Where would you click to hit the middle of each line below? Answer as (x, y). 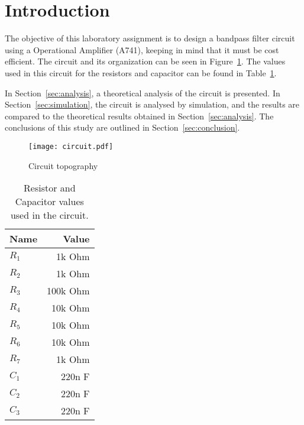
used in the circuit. (49, 215)
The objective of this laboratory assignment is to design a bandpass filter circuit (150, 38)
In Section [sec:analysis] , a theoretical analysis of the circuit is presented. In (143, 93)
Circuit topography (63, 165)
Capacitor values (49, 202)
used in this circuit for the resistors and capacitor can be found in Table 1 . (141, 72)
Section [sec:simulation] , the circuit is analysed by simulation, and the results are (152, 104)
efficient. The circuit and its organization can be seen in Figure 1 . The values (145, 61)
